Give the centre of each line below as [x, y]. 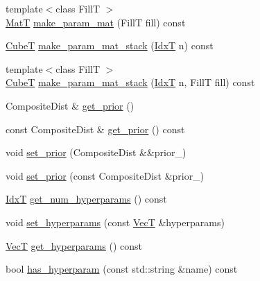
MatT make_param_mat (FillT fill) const [96, 22]
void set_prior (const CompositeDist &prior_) [105, 175]
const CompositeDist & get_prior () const [95, 129]
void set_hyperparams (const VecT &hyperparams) [115, 222]
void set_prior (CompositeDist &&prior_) [96, 152]
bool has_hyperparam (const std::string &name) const [122, 269]
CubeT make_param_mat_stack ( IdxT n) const [110, 45]
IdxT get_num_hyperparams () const [86, 199]
